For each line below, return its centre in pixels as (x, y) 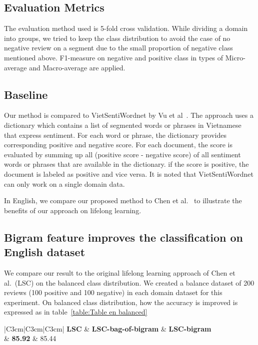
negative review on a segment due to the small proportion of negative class (118, 48)
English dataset (45, 252)
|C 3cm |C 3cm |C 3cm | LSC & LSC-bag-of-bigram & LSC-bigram (108, 328)
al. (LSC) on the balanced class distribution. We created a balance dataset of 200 (129, 282)
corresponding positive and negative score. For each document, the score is (118, 145)
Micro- (235, 57)
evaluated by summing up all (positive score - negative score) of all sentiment (122, 154)
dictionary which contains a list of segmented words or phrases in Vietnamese (123, 125)
